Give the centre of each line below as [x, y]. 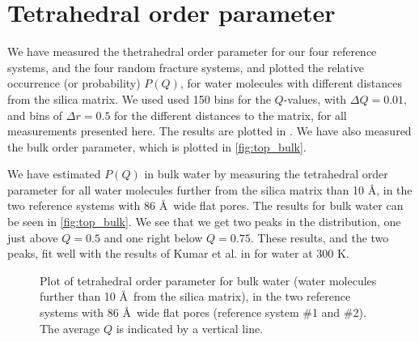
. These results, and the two [320, 237]
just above [33, 237]
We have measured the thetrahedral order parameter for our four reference [192, 51]
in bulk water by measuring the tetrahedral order [266, 174]
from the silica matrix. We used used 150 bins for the [139, 98]
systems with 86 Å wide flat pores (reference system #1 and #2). [203, 312]
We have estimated [54, 174]
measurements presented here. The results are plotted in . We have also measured [209, 131]
